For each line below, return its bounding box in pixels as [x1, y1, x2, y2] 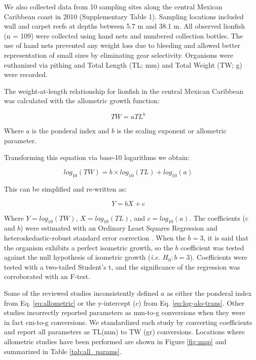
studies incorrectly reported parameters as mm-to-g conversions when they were [4, 307, 245, 318]
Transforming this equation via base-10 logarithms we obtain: [4, 152, 190, 162]
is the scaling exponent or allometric [116, 125, 226, 136]
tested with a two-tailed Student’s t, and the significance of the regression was [4, 261, 240, 272]
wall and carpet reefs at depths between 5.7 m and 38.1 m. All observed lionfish [4, 21, 245, 31]
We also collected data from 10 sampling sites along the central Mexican [4, 1, 222, 11]
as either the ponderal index [167, 287, 252, 298]
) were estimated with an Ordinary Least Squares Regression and [20, 223, 218, 233]
